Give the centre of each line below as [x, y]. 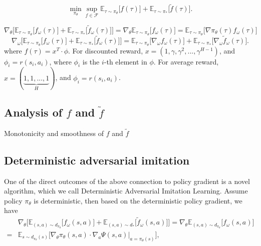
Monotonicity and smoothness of [54, 133]
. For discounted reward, [106, 50]
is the [91, 61]
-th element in [125, 61]
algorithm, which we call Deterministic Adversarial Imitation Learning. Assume [126, 191]
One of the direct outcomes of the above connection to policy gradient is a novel [127, 181]
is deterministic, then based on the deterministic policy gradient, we [138, 200]
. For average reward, [186, 61]
